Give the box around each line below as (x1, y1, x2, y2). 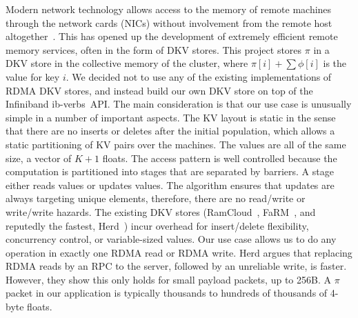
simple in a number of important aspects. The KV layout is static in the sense (6, 110, 336, 124)
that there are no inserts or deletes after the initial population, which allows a (6, 123, 335, 138)
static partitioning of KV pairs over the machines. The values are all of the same (6, 137, 346, 151)
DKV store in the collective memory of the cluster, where (6, 56, 248, 70)
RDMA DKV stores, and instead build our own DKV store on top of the (6, 83, 313, 97)
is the (323, 56, 347, 70)
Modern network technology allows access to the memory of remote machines (6, 2, 332, 16)
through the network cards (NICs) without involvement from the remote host (6, 15, 332, 30)
